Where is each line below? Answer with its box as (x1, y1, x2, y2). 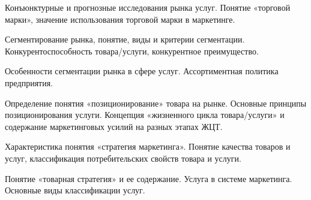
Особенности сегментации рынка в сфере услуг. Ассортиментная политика (5, 65, 279, 77)
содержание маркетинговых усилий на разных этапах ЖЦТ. (5, 120, 223, 132)
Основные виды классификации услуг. (5, 184, 145, 196)
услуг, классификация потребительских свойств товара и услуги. (5, 151, 241, 164)
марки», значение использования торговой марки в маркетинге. (5, 13, 235, 25)
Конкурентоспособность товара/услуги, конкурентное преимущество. (5, 44, 259, 57)
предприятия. (5, 76, 53, 89)
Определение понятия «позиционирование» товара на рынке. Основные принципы (5, 96, 307, 109)
